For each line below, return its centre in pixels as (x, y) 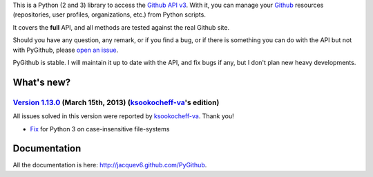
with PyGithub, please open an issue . (66, 50)
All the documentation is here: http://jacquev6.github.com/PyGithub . (110, 165)
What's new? (42, 82)
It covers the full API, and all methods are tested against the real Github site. (121, 27)
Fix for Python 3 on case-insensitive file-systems (100, 129)
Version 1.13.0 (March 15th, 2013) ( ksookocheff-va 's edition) (116, 102)
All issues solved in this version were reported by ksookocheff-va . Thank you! (123, 116)
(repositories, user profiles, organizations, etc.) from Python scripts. (109, 15)
